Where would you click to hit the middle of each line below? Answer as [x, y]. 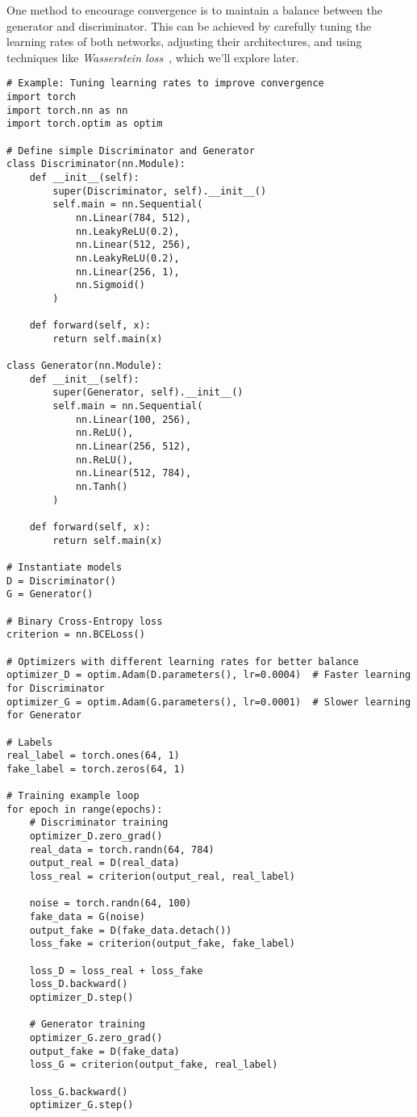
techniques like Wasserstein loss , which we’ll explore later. [153, 57]
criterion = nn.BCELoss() [76, 635]
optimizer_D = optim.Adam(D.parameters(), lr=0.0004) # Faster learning [209, 675]
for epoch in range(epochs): [85, 809]
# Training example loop [73, 796]
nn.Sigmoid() [110, 285]
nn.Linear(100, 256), [133, 419]
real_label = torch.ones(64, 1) [93, 756]
